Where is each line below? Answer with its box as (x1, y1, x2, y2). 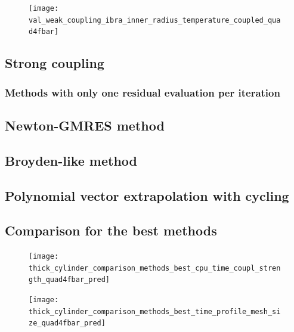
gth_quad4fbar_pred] (29, 275, 110, 284)
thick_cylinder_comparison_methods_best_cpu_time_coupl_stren (29, 263, 281, 272)
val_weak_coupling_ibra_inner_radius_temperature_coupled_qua (29, 15, 281, 24)
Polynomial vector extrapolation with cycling (5, 186, 289, 204)
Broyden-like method (5, 151, 137, 169)
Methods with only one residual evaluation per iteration (5, 85, 280, 100)
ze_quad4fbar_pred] (29, 319, 106, 328)
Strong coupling (5, 54, 104, 72)
